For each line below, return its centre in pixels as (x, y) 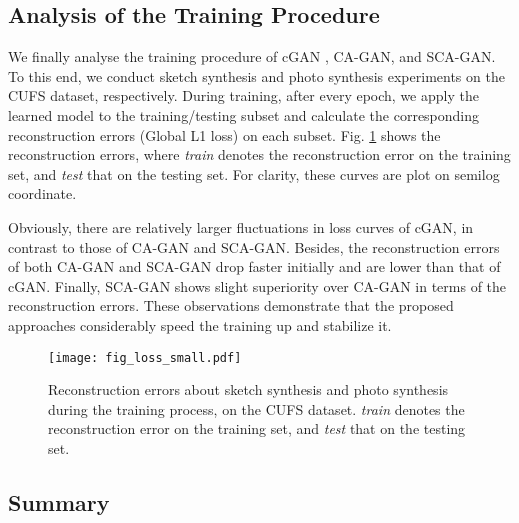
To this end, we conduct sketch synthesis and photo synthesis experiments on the (256, 75)
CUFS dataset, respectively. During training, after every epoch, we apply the (243, 95)
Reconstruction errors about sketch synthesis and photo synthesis (248, 389)
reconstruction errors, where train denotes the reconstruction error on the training (259, 154)
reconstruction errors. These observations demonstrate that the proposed (231, 305)
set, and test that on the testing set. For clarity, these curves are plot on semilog (254, 173)
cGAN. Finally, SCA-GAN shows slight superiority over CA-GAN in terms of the (257, 285)
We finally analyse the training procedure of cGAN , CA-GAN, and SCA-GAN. (252, 56)
